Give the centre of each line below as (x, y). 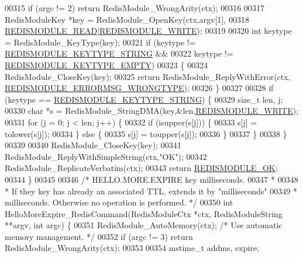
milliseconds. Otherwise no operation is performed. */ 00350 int (119, 202)
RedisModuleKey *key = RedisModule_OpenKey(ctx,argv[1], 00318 (127, 19)
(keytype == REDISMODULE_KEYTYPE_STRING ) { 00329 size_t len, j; (144, 99)
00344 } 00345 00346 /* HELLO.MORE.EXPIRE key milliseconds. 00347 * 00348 (151, 179)
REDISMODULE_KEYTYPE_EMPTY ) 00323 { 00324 (106, 64)
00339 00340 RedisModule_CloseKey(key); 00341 (93, 145)
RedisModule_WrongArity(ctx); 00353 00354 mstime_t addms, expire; (132, 248)
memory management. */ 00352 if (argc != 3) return (99, 236)
